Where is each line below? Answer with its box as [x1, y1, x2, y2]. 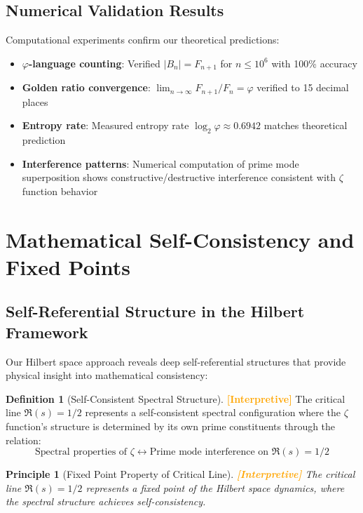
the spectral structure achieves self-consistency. [6, 494, 206, 509]
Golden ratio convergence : [22, 80, 151, 95]
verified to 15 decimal [256, 80, 349, 95]
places [22, 94, 48, 109]
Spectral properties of [34, 447, 128, 458]
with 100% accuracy [271, 55, 357, 70]
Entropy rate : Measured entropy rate [22, 118, 189, 133]
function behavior [22, 183, 98, 198]
